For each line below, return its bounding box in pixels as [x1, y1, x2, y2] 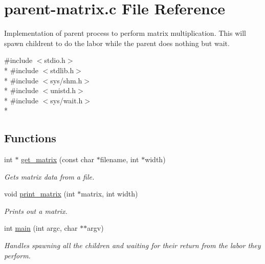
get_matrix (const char [21, 154, 94, 165]
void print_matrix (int [4, 188, 75, 199]
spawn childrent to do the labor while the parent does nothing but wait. [4, 37, 230, 48]
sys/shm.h [50, 75, 82, 85]
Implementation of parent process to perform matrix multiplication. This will [4, 28, 246, 38]
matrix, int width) [81, 188, 138, 199]
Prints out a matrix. [4, 205, 68, 216]
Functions [4, 130, 56, 146]
